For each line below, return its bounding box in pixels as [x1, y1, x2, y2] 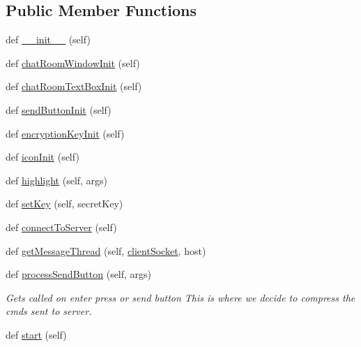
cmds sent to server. [6, 304, 92, 318]
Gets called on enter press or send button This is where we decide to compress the [6, 290, 355, 304]
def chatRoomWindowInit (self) [6, 55, 140, 70]
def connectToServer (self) [6, 219, 117, 234]
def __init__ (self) [6, 32, 91, 47]
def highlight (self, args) [6, 172, 108, 187]
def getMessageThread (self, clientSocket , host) [6, 243, 206, 258]
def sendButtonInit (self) [6, 102, 112, 117]
